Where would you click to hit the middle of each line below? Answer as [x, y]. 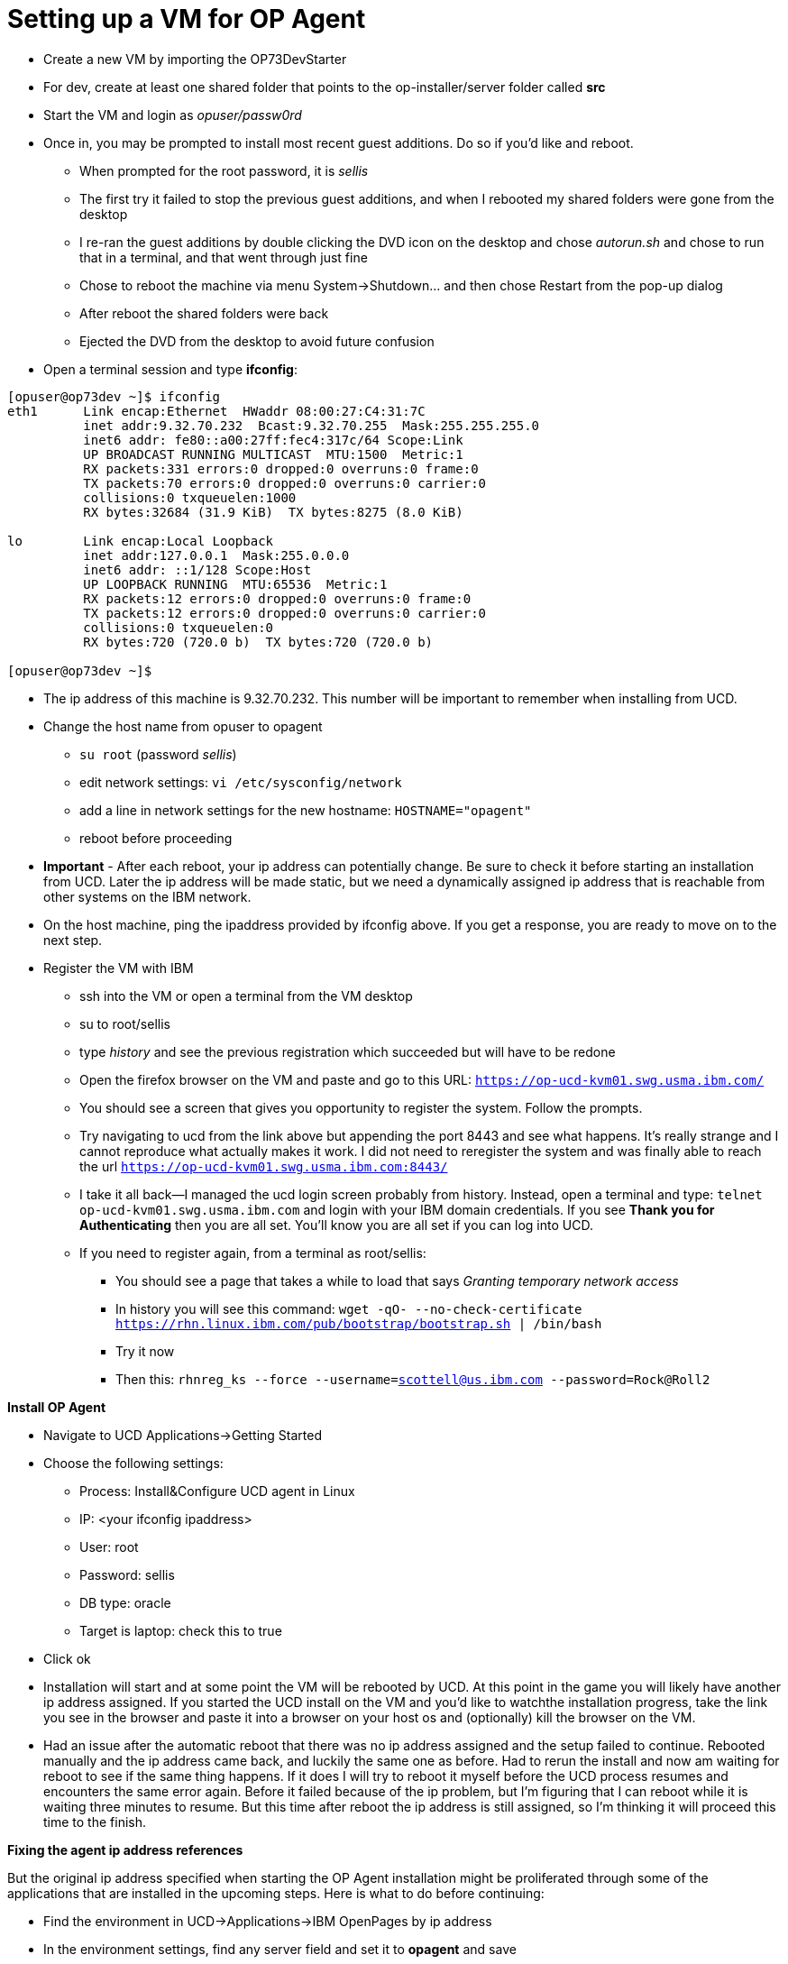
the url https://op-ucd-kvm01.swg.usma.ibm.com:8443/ [264, 1166]
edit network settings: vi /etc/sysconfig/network [241, 782]
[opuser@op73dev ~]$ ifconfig [114, 396]
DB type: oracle [125, 1602]
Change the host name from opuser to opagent [183, 726]
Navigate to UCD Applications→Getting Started [183, 1435]
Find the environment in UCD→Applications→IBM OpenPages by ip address [268, 1921]
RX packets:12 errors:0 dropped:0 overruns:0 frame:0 [277, 598]
